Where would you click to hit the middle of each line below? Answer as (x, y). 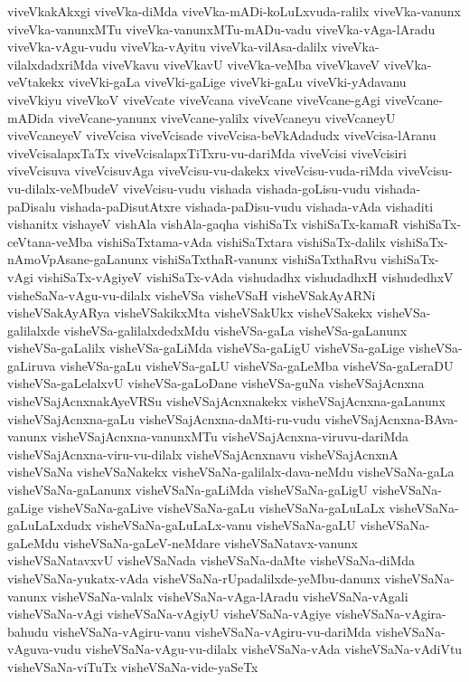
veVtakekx (36, 82)
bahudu (28, 631)
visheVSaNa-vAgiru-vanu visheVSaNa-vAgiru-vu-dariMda (212, 631)
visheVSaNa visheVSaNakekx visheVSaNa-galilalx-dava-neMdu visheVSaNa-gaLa (231, 472)
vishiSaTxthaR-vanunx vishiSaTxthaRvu (264, 259)
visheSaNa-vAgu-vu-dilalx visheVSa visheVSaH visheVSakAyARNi (192, 294)
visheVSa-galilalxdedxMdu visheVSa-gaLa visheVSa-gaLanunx (235, 330)
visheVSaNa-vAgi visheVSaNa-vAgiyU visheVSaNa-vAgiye (169, 614)
